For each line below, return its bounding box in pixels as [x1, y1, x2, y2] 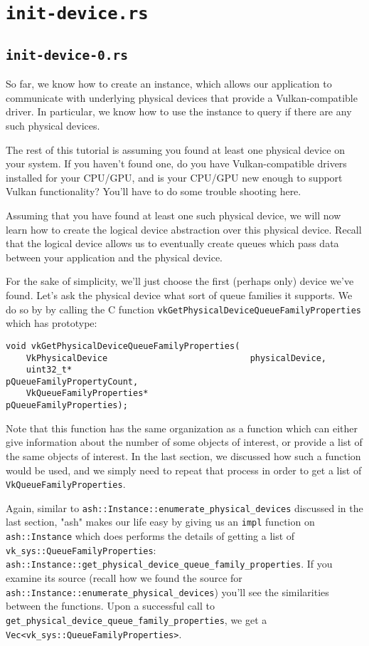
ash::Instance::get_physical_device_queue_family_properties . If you [6, 556, 333, 571]
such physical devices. [6, 118, 100, 133]
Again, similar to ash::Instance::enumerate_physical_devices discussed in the [6, 500, 363, 515]
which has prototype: [6, 316, 97, 330]
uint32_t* [26, 365, 73, 375]
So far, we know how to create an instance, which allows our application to [6, 76, 332, 91]
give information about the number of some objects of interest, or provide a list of [6, 434, 363, 449]
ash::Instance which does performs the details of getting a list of [6, 528, 295, 543]
